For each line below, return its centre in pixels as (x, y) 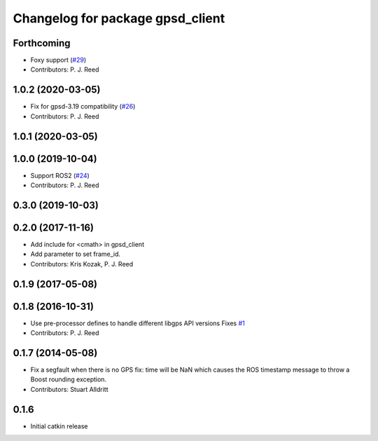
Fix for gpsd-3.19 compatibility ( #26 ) (83, 107)
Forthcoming (42, 43)
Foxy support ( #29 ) (58, 60)
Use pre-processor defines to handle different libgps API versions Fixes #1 (138, 323)
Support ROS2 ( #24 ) (60, 175)
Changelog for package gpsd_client (119, 18)
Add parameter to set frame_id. (76, 254)
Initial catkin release (59, 426)
